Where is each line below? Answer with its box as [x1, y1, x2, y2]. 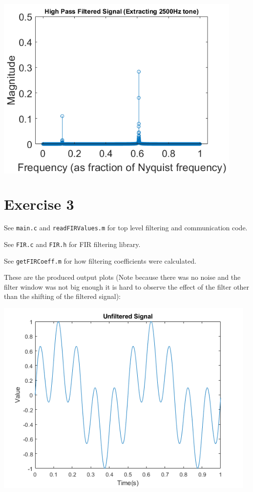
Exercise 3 [4, 194, 74, 214]
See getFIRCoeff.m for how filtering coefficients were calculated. [4, 255, 196, 266]
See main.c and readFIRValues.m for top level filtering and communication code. [4, 222, 248, 233]
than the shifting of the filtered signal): [4, 291, 121, 301]
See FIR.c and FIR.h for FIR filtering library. [4, 239, 141, 249]
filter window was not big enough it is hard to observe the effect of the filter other [4, 281, 250, 292]
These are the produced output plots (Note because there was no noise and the [4, 272, 241, 282]
